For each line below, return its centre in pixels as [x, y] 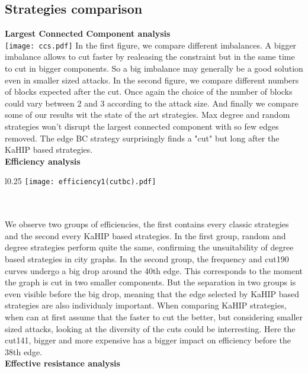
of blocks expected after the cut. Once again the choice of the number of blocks [149, 91]
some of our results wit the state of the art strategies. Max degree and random [147, 115]
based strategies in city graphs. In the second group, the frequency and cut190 [147, 259]
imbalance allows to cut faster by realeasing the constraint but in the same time [150, 57]
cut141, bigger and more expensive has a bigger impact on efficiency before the [148, 340]
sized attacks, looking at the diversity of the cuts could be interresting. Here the [150, 328]
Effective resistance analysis [62, 363]
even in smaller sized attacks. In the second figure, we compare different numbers [152, 80]
